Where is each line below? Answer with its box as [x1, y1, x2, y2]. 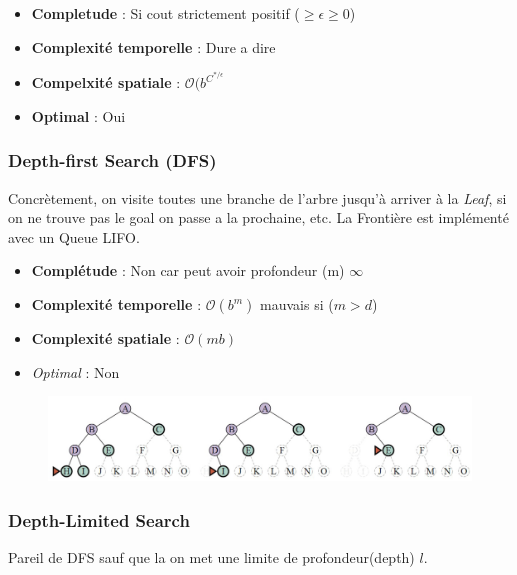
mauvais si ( [260, 294, 334, 315]
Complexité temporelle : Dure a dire [31, 36, 276, 57]
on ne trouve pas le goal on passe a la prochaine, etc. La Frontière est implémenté [8, 207, 509, 228]
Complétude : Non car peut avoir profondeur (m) [31, 260, 345, 281]
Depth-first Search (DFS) [8, 148, 217, 173]
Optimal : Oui [31, 105, 126, 126]
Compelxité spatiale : [31, 72, 181, 93]
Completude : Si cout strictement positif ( [31, 3, 300, 23]
